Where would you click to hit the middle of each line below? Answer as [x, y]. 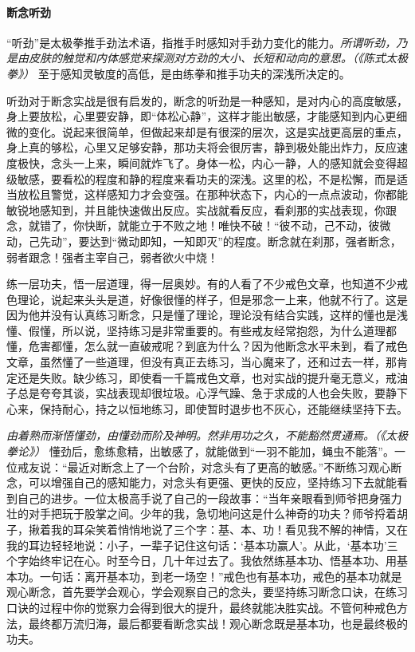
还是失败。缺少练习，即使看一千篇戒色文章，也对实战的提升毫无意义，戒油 [212, 377]
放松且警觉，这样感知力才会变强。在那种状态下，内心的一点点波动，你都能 [212, 194]
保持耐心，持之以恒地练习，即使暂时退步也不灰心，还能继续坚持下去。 [223, 408]
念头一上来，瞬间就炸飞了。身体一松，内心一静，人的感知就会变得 [223, 162]
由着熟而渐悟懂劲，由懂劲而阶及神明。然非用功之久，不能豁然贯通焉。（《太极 [207, 435]
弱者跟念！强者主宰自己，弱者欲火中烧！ [112, 257]
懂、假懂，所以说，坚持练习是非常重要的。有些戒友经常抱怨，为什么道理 [196, 330]
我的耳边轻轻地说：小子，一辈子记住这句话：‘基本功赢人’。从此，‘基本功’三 [202, 545]
